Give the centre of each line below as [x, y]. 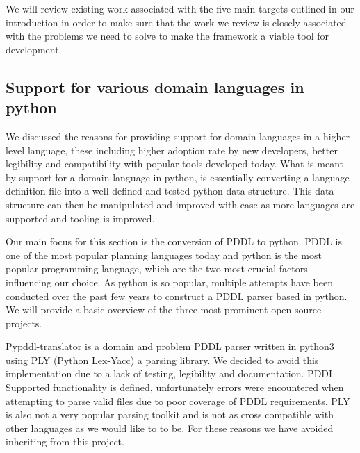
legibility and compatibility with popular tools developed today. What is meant [174, 164]
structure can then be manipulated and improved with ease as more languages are [180, 204]
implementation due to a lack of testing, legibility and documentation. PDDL [170, 373]
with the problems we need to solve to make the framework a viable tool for [167, 36]
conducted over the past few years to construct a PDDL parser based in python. [177, 296]
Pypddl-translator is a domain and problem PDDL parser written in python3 [170, 346]
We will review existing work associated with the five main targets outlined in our [180, 8]
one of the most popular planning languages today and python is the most [164, 255]
